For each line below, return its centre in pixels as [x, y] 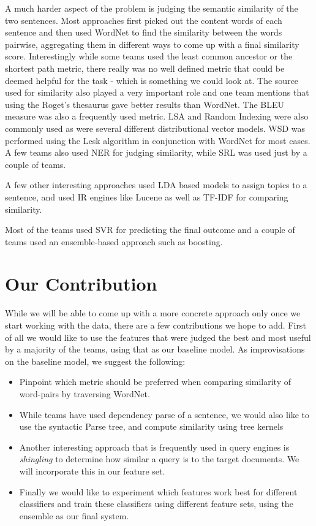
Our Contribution [81, 284]
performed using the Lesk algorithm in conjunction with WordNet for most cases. [158, 140]
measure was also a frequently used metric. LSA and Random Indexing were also [157, 116]
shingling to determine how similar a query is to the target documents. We [159, 459]
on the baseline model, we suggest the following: [95, 361]
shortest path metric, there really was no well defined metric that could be [145, 68]
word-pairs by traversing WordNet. [85, 393]
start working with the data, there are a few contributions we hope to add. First [156, 325]
